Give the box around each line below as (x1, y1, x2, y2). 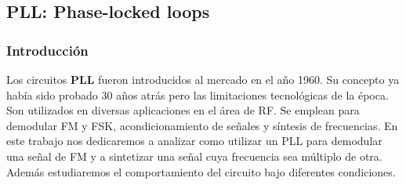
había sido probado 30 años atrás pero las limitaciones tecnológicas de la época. (6, 86, 389, 103)
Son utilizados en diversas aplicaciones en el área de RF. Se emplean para (6, 102, 360, 118)
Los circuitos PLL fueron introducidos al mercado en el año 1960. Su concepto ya (6, 71, 400, 87)
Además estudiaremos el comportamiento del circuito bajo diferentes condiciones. (6, 163, 396, 180)
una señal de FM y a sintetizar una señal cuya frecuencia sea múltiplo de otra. (6, 147, 382, 164)
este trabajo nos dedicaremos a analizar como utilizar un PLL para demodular (6, 132, 382, 149)
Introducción (6, 40, 89, 60)
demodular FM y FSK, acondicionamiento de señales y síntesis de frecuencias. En (6, 117, 398, 133)
